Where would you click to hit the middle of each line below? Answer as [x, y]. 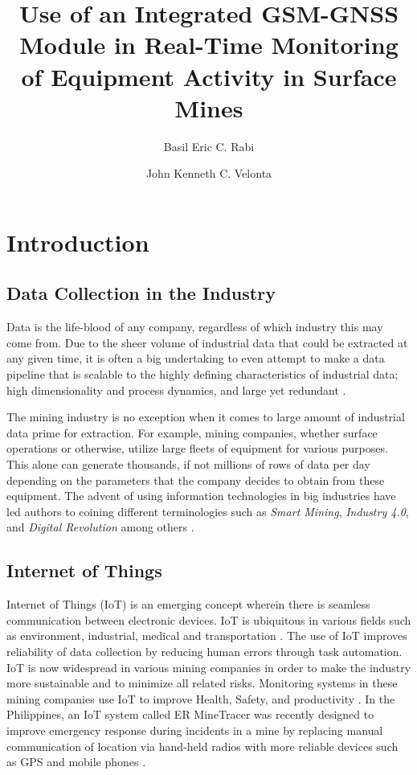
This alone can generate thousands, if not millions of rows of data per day [188, 464]
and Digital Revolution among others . [100, 527]
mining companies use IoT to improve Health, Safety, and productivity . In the [201, 698]
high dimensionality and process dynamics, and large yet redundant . [176, 390]
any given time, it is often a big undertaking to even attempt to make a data [196, 358]
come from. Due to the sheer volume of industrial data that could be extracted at [207, 342]
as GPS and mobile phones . [76, 762]
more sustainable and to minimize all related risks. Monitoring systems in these [202, 683]
